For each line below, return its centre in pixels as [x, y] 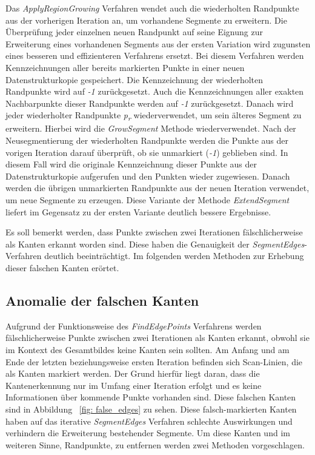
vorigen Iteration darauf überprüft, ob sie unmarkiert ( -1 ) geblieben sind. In [147, 152]
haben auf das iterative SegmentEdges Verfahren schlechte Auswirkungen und [149, 421]
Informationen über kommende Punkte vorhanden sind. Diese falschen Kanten [151, 397]
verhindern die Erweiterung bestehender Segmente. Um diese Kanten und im [148, 433]
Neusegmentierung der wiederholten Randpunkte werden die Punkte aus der [147, 140]
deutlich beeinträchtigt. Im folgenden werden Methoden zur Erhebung [174, 256]
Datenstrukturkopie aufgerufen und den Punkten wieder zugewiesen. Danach [148, 176]
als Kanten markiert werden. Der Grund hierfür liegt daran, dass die [133, 373]
